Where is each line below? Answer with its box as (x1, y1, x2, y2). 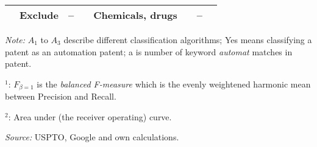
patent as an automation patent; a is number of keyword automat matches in (5, 45, 293, 58)
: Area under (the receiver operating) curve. (8, 110, 172, 123)
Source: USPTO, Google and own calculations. (5, 131, 179, 143)
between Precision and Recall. (5, 90, 116, 103)
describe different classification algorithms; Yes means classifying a (63, 33, 312, 46)
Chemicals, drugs (93, 8, 177, 22)
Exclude (20, 8, 59, 22)
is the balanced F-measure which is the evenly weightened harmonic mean (37, 77, 311, 90)
